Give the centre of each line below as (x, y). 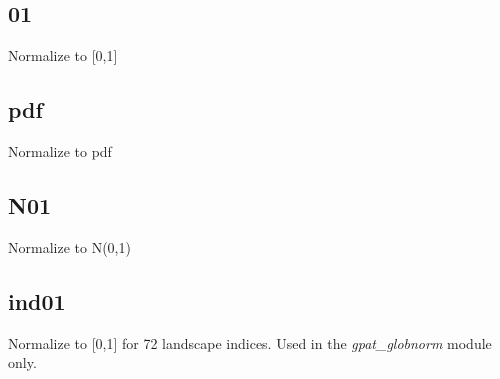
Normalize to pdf (60, 151)
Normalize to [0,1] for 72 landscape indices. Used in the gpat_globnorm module (250, 342)
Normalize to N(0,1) (69, 246)
